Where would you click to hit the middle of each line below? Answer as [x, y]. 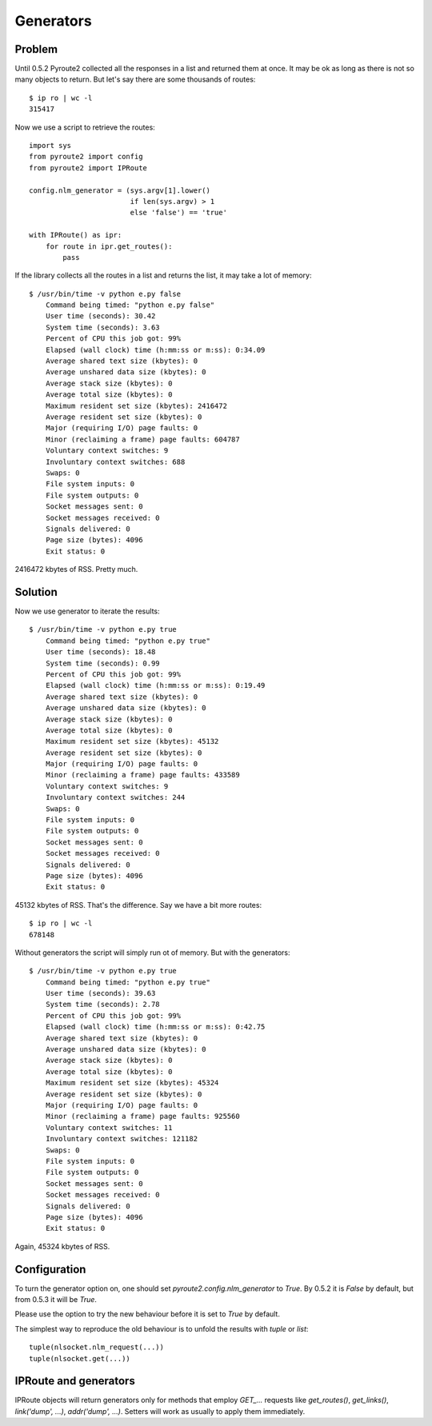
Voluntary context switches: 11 [109, 1127]
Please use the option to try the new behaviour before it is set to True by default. [147, 1314]
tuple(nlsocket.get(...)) [80, 1358]
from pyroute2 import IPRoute [88, 168]
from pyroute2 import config [86, 157]
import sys [50, 146]
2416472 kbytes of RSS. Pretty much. [76, 569]
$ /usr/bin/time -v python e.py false [105, 294]
